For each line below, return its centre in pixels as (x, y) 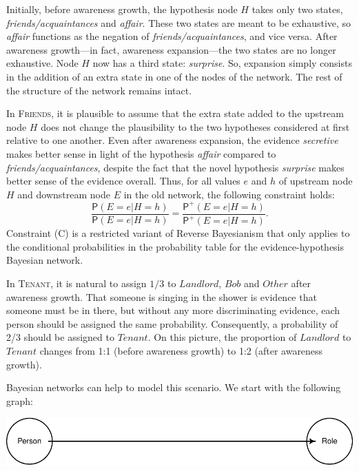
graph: (20, 400)
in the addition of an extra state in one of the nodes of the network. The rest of (174, 76)
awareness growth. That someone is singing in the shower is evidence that (162, 296)
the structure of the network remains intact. (99, 90)
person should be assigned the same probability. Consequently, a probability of (172, 323)
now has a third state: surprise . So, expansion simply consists (222, 63)
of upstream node (316, 181)
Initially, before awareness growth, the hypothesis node (122, 9)
